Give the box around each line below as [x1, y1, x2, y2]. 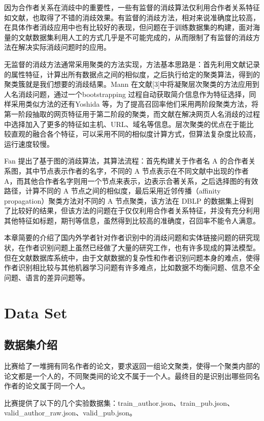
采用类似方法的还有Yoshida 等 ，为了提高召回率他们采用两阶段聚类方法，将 [11, 99, 258, 109]
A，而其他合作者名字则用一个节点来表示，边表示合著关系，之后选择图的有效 [4, 175, 258, 186]
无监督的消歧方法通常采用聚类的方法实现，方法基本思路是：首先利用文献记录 [4, 58, 260, 69]
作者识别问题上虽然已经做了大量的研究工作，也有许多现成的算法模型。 [25, 242, 260, 253]
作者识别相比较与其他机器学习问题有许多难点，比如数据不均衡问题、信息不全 [4, 262, 260, 273]
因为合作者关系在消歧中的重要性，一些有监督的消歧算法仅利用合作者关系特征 [4, 2, 260, 12]
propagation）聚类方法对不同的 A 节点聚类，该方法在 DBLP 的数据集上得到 [4, 195, 254, 206]
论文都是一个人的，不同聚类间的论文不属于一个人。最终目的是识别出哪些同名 [4, 370, 260, 381]
